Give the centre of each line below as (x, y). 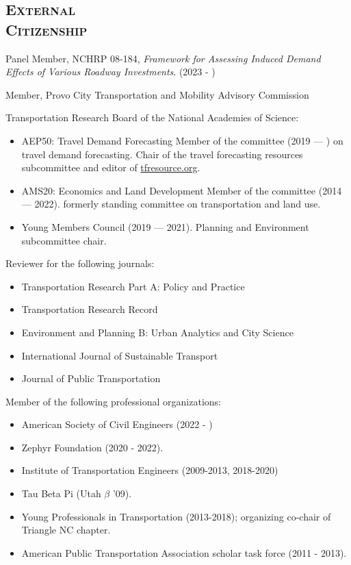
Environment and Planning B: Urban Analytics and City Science (157, 332)
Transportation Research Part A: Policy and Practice (133, 286)
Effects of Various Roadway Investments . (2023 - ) (110, 72)
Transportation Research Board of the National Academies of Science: (152, 117)
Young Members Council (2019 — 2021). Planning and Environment (165, 226)
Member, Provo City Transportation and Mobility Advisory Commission (157, 94)
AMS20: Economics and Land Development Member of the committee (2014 (182, 190)
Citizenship (47, 29)
